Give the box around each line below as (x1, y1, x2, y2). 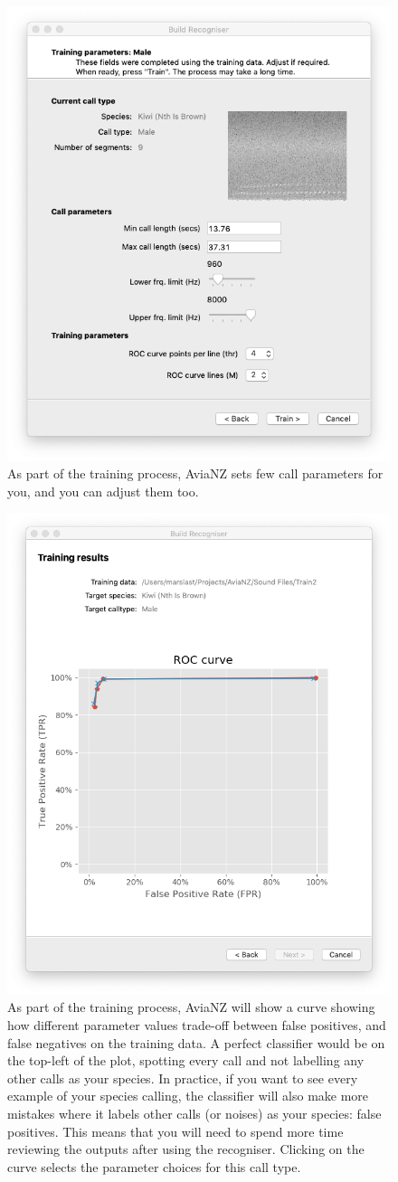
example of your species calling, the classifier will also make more (7, 1086, 369, 1105)
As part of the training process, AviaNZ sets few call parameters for (7, 464, 384, 483)
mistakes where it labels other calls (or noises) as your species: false (7, 1103, 382, 1122)
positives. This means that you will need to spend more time (7, 1121, 344, 1140)
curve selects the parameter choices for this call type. (7, 1157, 301, 1176)
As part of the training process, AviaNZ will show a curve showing (7, 998, 375, 1017)
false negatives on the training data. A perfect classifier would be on (7, 1033, 385, 1052)
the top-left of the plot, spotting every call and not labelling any (7, 1051, 365, 1070)
